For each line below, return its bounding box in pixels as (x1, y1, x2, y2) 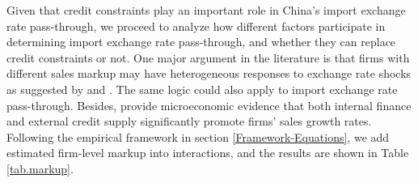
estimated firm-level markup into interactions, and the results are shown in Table (6, 144, 409, 161)
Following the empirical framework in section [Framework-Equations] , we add (6, 128, 390, 145)
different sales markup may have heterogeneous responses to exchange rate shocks (6, 65, 412, 82)
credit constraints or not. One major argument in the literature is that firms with (6, 49, 410, 66)
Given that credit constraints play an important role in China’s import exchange (6, 2, 406, 18)
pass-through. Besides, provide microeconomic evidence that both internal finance (6, 96, 412, 113)
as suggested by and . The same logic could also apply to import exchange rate (6, 80, 398, 97)
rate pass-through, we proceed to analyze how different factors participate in (6, 17, 386, 34)
